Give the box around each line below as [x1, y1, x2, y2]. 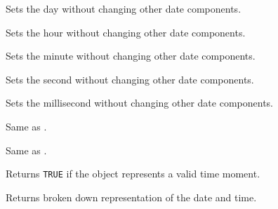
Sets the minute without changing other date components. [6, 48, 256, 63]
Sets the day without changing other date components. [6, 1, 241, 15]
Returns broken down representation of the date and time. [6, 189, 257, 204]
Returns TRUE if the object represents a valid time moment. [6, 166, 260, 181]
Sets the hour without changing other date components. [6, 25, 246, 39]
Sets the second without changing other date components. [6, 72, 254, 86]
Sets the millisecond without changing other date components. [6, 95, 273, 110]
